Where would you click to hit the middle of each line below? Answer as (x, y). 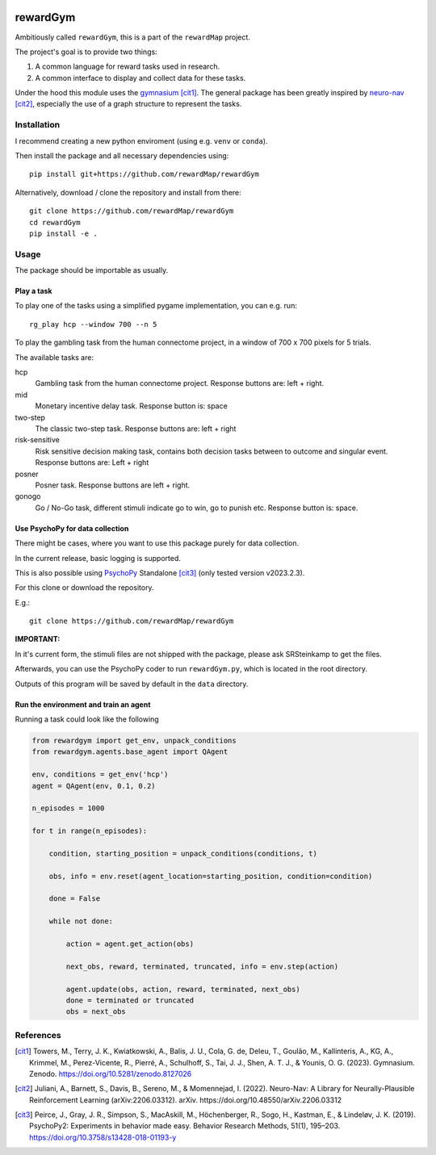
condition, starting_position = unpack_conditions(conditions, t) (183, 853)
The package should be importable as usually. (92, 270)
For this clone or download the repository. (84, 588)
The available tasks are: (55, 357)
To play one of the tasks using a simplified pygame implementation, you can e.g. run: (156, 306)
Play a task (34, 291)
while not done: (81, 921)
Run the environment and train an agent (83, 704)
